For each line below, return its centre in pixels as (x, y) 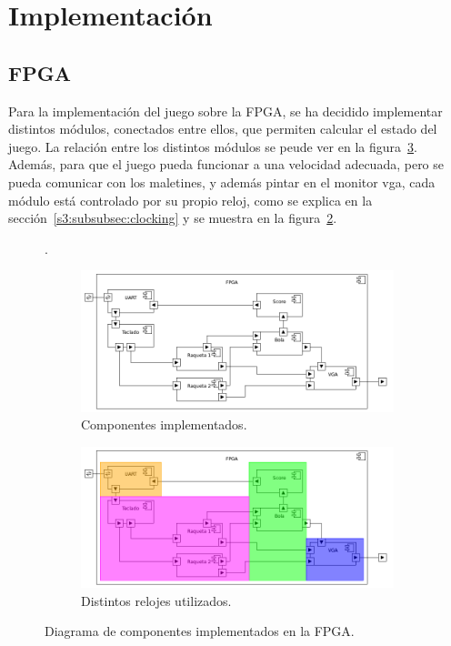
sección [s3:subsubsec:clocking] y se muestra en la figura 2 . (173, 218)
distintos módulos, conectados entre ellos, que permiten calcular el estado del (223, 129)
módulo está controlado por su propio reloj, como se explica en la (190, 200)
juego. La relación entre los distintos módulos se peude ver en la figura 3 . (213, 146)
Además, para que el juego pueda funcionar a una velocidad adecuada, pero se (226, 164)
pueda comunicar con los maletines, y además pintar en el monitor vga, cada (222, 182)
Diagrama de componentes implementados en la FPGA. (200, 631)
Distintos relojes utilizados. (156, 600)
